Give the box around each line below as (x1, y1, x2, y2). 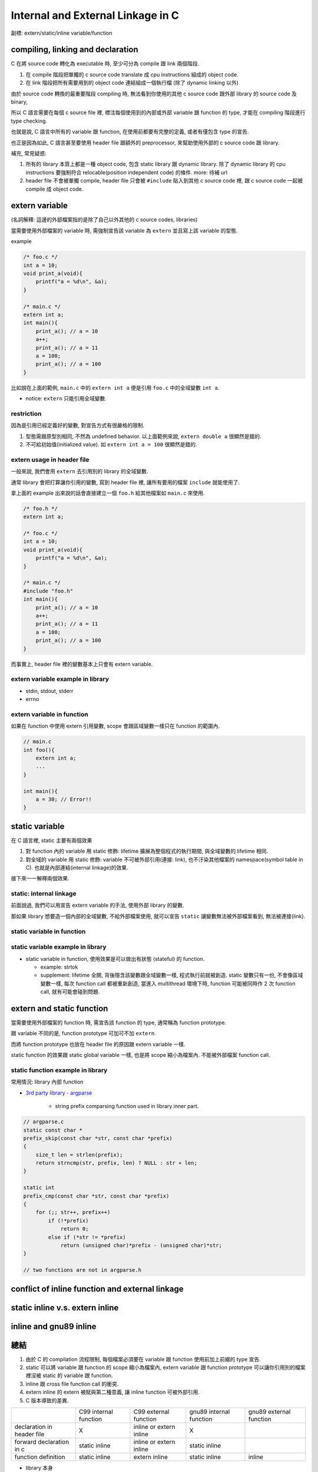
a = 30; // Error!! (35, 795, 92, 803)
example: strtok (40, 963, 78, 970)
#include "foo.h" (23, 588, 74, 594)
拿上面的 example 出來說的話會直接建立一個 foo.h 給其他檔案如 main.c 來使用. (11, 489, 206, 496)
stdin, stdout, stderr (25, 687, 74, 694)
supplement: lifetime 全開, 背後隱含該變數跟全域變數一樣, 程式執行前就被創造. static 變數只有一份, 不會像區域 (40, 972, 303, 979)
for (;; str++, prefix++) (35, 1209, 111, 1216)
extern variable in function (11, 710, 88, 718)
